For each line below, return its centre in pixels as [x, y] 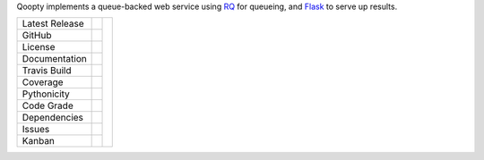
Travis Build [47, 71]
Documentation [54, 59]
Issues [36, 130]
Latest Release [53, 24]
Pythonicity [46, 94]
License [39, 47]
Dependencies [53, 118]
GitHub [37, 36]
